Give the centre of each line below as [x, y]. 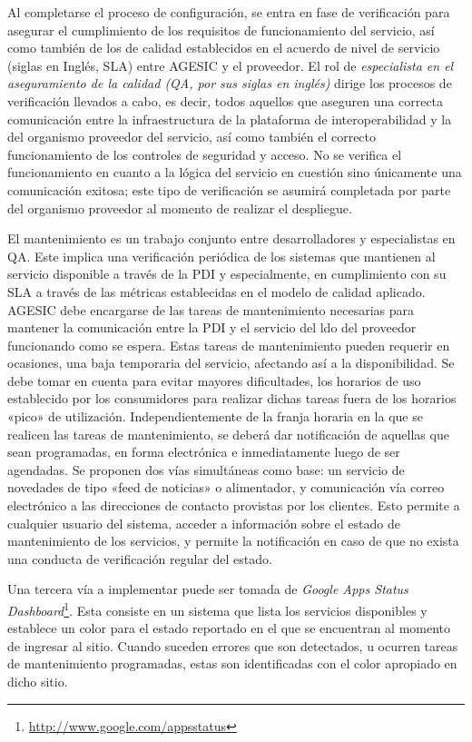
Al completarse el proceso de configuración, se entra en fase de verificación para [229, 12]
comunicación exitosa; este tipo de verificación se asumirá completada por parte [229, 189]
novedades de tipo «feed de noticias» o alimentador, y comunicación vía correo [226, 487]
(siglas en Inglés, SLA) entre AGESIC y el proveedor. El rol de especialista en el [231, 65]
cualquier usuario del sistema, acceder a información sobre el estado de [204, 523]
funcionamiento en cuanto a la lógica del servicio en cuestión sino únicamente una [235, 172]
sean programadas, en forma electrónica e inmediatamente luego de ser [204, 452]
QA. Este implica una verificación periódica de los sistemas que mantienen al [221, 256]
